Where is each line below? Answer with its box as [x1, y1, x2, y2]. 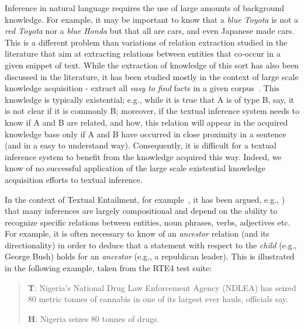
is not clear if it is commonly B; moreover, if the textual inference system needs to [5, 105, 299, 117]
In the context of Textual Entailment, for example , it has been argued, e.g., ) [5, 193, 285, 205]
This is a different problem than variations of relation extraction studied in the [5, 36, 288, 48]
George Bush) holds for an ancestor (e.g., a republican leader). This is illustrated [5, 250, 295, 262]
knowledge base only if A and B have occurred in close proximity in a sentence [5, 127, 286, 140]
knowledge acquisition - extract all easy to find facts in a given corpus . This [5, 82, 279, 94]
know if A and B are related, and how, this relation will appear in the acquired [5, 116, 288, 128]
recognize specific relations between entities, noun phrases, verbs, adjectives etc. [5, 216, 291, 228]
